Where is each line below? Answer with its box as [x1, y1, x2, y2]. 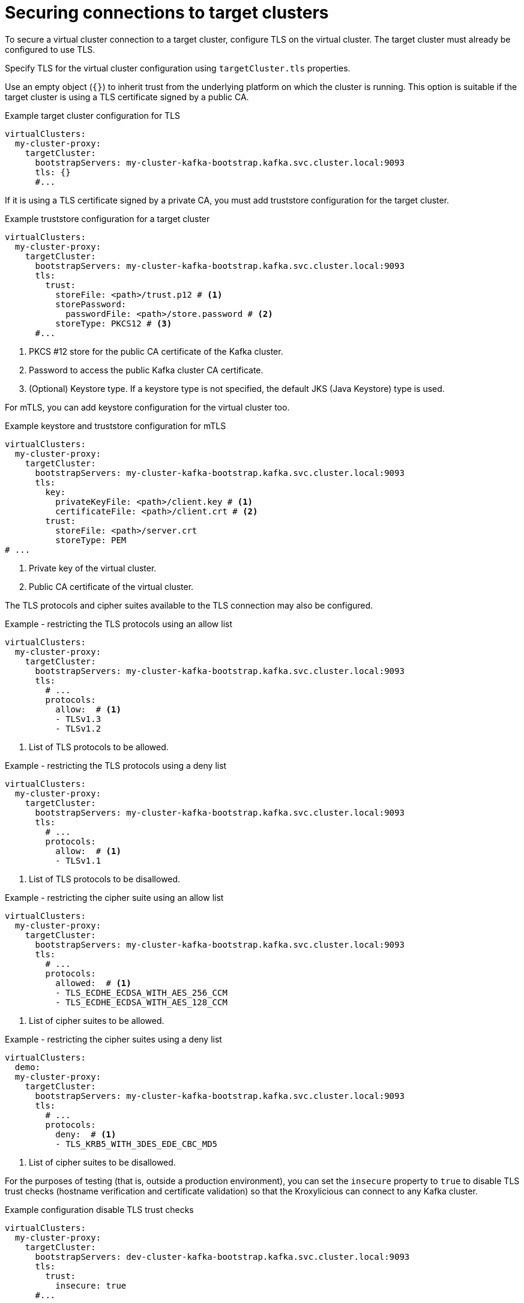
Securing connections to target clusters [5, 2, 329, 23]
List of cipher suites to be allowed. [29, 1015, 164, 1026]
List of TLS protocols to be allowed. [29, 741, 169, 752]
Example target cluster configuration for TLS [5, 110, 181, 121]
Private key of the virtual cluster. [29, 562, 157, 573]
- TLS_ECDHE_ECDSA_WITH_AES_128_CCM [55, 997, 227, 1007]
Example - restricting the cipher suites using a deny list [5, 1034, 222, 1044]
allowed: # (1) [55, 978, 131, 988]
